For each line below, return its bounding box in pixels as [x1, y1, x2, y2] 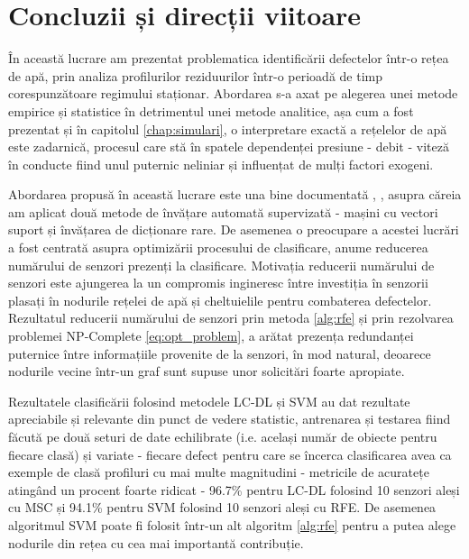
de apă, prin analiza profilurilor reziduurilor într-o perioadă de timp [8, 66, 383, 85]
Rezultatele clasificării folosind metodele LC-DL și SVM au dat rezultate [8, 391, 410, 410]
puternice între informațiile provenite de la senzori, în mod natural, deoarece [8, 344, 431, 362]
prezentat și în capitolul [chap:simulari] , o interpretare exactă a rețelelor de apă [8, 119, 447, 138]
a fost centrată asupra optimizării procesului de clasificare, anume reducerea [8, 238, 428, 257]
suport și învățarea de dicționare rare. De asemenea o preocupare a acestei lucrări [8, 220, 459, 239]
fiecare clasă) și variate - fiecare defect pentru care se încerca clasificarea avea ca [8, 444, 452, 463]
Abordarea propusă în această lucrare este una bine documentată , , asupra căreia [8, 185, 462, 204]
